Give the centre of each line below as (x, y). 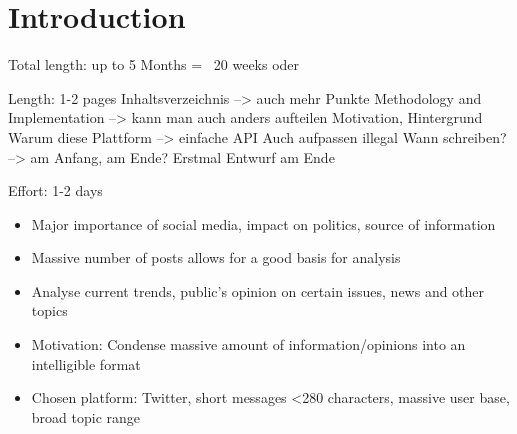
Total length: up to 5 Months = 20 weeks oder (154, 64)
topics (49, 310)
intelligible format (86, 363)
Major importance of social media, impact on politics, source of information (263, 223)
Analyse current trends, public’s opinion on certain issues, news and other (258, 290)
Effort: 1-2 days (55, 190)
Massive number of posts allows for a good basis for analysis (216, 257)
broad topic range (86, 416)
